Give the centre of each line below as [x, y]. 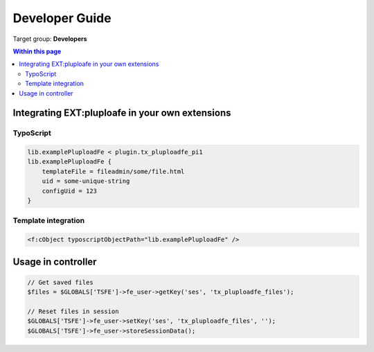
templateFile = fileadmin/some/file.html [113, 171]
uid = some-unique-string [86, 181]
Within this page [37, 51]
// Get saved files [60, 282]
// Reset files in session [73, 311]
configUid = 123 [69, 191]
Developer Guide [62, 18]
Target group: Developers [50, 39]
